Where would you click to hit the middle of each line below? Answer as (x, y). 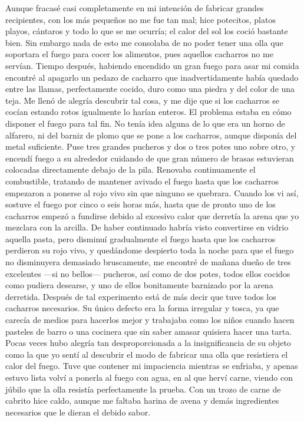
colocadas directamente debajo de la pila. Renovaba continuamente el (130, 169)
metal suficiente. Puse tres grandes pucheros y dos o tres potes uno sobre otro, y (151, 146)
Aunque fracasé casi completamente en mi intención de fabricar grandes (135, 8)
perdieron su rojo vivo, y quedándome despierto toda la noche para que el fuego (150, 250)
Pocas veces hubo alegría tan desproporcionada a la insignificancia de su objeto (148, 343)
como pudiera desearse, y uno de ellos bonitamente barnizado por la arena (139, 285)
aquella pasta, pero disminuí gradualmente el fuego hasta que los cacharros (141, 238)
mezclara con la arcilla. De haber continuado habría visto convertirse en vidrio (147, 227)
